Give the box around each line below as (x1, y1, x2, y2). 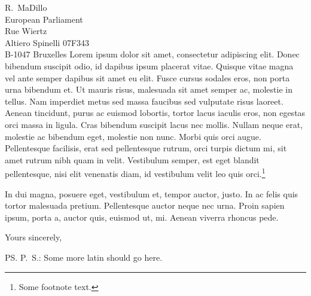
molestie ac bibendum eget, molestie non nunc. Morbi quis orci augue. (5, 130, 261, 142)
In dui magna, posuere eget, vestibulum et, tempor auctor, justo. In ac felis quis (5, 187, 298, 200)
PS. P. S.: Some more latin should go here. (5, 251, 163, 263)
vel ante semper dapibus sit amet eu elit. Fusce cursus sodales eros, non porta (5, 71, 290, 84)
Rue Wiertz (5, 25, 47, 37)
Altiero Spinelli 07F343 (5, 36, 90, 48)
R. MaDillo (5, 1, 47, 13)
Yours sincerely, (5, 231, 62, 243)
